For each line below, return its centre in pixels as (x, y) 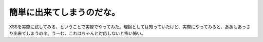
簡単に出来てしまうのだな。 (65, 12)
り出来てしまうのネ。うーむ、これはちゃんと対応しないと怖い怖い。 (77, 33)
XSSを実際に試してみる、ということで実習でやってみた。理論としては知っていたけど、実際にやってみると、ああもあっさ (130, 27)
